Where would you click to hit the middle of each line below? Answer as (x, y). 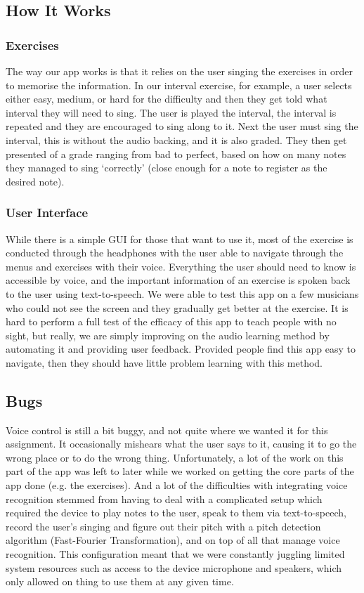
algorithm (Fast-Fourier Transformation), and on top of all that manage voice (173, 540)
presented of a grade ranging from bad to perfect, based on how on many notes (176, 154)
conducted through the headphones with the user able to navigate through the (175, 253)
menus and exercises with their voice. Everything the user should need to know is (181, 266)
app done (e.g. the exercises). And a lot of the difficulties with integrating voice (177, 485)
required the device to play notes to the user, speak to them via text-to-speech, (176, 513)
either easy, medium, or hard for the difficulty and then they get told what (167, 99)
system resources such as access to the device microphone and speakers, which (174, 567)
